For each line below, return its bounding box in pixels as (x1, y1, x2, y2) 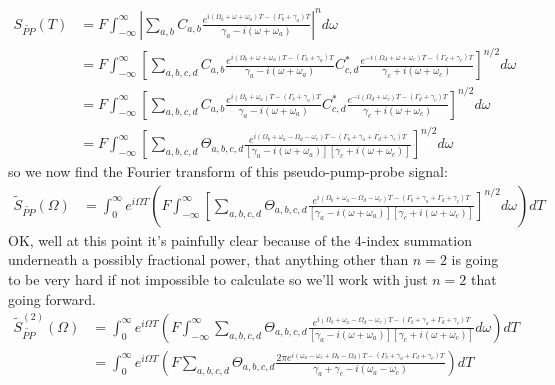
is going (451, 249, 499, 270)
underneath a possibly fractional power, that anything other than (8, 249, 409, 270)
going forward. (8, 288, 96, 309)
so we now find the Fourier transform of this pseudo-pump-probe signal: (8, 161, 448, 182)
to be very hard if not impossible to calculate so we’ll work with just (8, 268, 428, 289)
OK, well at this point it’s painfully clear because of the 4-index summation (8, 229, 472, 250)
